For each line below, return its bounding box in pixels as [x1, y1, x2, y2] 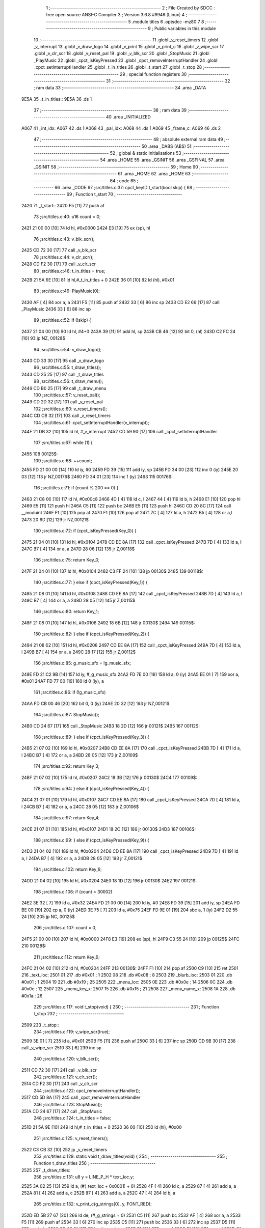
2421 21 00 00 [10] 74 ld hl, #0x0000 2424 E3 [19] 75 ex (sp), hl [21, 225, 151, 231]
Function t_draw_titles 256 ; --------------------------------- [33, 1160, 156, 1166]
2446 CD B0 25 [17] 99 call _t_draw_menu [21, 385, 106, 391]
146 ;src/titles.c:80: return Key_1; [33, 609, 99, 614]
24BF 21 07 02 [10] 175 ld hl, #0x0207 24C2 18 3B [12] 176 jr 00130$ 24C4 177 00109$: [21, 774, 197, 781]
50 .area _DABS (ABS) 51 [141, 143, 191, 149]
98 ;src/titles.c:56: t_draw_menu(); [33, 378, 103, 384]
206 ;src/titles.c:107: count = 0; [33, 925, 97, 931]
